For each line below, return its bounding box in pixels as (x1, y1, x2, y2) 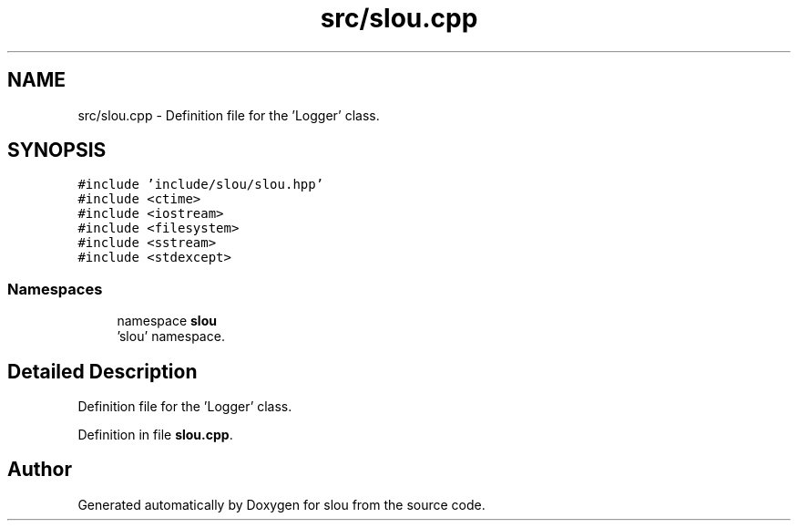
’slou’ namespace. (117, 328, 225, 345)
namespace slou (117, 313, 217, 329)
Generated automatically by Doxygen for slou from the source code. (77, 496, 486, 512)
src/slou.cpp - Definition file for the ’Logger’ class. (77, 107, 380, 123)
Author (7, 458, 72, 481)
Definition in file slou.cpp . (77, 427, 233, 443)
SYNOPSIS (7, 139, 107, 162)
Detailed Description (7, 359, 198, 383)
